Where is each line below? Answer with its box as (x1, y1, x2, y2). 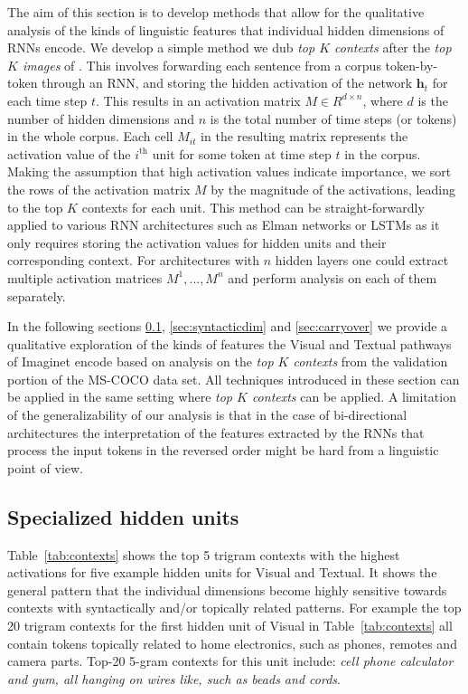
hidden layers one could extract (275, 251, 449, 270)
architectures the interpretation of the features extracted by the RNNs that (7, 423, 425, 442)
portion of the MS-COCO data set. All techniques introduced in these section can (7, 369, 460, 388)
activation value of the (7, 144, 131, 163)
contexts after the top (334, 38, 452, 57)
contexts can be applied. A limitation (251, 387, 456, 406)
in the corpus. (344, 144, 421, 163)
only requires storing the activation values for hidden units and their (7, 233, 387, 252)
